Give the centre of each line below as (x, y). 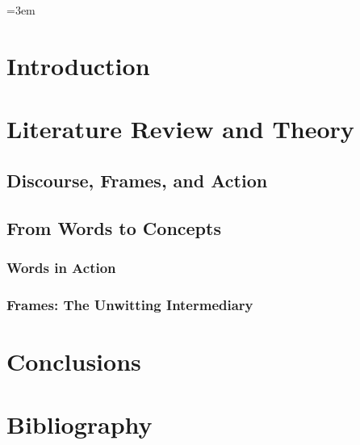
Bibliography (80, 424)
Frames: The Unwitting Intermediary (130, 304)
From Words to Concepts (114, 227)
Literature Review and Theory (180, 129)
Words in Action (61, 267)
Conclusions (74, 361)
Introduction (78, 65)
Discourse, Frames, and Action (137, 180)
